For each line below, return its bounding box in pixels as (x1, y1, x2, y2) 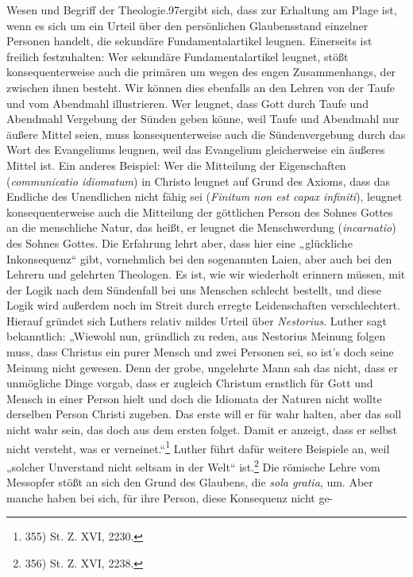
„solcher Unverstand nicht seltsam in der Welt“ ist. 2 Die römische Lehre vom (6, 456, 380, 475)
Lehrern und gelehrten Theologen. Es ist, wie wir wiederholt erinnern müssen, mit (6, 266, 406, 283)
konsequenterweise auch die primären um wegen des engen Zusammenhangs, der (6, 63, 396, 80)
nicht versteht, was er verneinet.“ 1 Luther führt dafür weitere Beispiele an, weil (6, 437, 390, 456)
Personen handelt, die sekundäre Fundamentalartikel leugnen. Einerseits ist (6, 33, 372, 49)
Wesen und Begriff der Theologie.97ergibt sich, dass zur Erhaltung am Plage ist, (6, 2, 397, 17)
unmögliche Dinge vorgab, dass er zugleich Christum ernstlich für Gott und (6, 375, 373, 391)
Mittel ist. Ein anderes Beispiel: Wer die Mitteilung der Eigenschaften (6, 156, 346, 173)
